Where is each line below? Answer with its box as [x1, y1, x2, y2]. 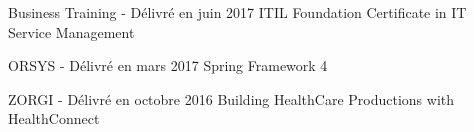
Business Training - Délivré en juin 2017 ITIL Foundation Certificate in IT [8, 2, 467, 22]
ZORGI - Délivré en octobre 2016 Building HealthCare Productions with [8, 88, 455, 109]
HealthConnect [8, 108, 100, 129]
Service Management [8, 21, 135, 42]
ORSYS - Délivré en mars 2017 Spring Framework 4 [8, 55, 328, 76]
